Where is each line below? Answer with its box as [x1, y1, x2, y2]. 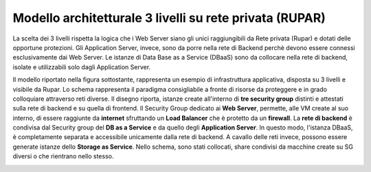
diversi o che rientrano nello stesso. [12, 152, 114, 160]
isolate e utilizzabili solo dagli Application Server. [12, 62, 151, 71]
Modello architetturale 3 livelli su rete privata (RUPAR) [12, 10, 326, 25]
